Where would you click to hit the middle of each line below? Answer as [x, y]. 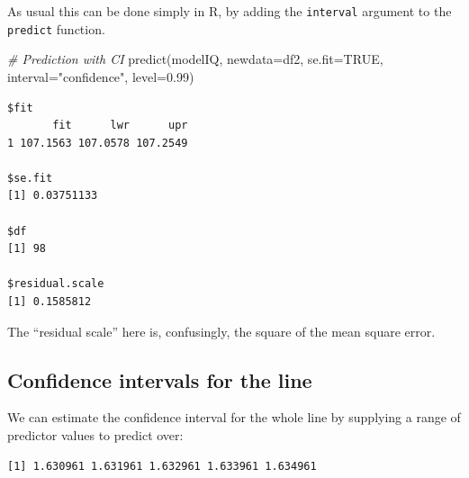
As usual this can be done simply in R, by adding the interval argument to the [230, 11]
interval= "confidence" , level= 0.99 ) [101, 76]
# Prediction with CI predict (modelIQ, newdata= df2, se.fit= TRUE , [195, 59]
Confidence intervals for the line [160, 379]
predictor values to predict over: [95, 435]
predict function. [56, 28]
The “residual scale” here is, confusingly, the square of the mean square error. [221, 331]
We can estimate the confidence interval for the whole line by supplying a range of [234, 417]
